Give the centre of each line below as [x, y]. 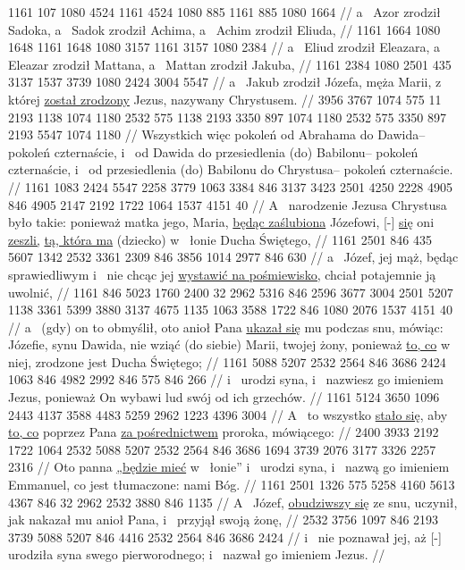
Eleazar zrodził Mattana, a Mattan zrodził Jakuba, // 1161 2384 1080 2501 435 [230, 64]
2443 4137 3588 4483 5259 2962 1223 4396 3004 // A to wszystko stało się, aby [228, 414]
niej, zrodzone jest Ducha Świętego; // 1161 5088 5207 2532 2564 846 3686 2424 [227, 361]
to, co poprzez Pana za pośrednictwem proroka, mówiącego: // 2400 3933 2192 [224, 432]
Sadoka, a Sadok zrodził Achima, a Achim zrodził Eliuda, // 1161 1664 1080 [224, 29]
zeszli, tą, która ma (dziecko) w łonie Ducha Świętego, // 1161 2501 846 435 [220, 239]
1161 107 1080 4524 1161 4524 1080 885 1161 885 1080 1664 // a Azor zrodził [224, 12]
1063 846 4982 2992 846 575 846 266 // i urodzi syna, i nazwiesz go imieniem [226, 379]
